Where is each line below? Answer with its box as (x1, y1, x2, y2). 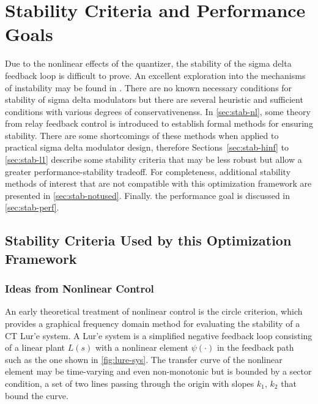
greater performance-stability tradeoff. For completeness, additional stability (5, 165, 291, 178)
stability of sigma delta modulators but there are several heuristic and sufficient (5, 93, 303, 106)
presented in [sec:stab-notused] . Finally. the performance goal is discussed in (5, 189, 290, 201)
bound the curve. (5, 389, 68, 402)
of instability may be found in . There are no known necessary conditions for (5, 81, 292, 94)
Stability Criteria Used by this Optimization (5, 231, 292, 250)
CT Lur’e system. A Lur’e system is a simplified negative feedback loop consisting (5, 329, 312, 342)
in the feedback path (216, 341, 294, 354)
